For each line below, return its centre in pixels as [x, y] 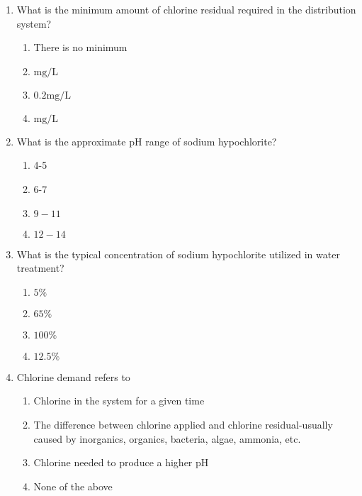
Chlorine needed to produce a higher [113, 462]
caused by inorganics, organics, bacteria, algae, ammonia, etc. [167, 438]
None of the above [73, 486]
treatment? [40, 268]
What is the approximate [71, 141]
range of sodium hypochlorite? [211, 141]
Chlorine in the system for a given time [119, 401]
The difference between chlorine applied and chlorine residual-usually [183, 424]
